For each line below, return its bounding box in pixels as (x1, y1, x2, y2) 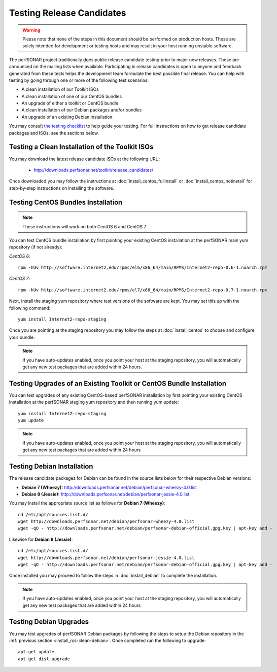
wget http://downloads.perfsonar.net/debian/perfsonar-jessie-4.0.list (18, 555, 195, 561)
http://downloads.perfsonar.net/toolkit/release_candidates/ (34, 167, 154, 173)
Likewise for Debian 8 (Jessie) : (9, 536, 73, 542)
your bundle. (9, 334, 35, 340)
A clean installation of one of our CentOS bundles (21, 93, 122, 99)
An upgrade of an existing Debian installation (21, 114, 113, 120)
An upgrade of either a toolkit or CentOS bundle (21, 100, 119, 106)
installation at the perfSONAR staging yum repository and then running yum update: (9, 399, 179, 405)
